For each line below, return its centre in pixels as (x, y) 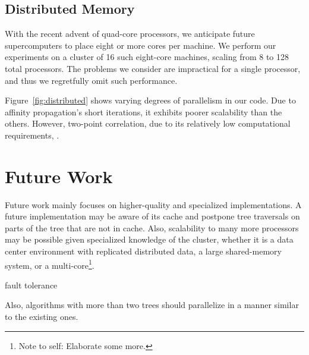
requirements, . (32, 135)
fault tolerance (31, 285)
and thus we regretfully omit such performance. (91, 80)
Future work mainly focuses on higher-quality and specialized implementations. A (153, 204)
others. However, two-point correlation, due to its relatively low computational (148, 123)
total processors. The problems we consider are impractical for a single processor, (153, 68)
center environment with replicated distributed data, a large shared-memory (143, 251)
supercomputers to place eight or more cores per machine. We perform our (141, 45)
